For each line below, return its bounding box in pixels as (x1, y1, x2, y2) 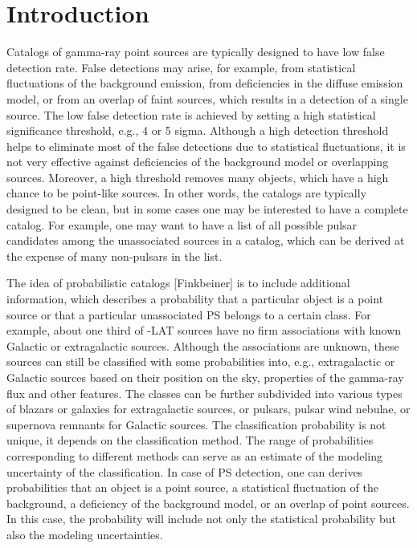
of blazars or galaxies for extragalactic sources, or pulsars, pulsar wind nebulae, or (6, 400, 411, 417)
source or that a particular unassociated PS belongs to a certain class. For (6, 306, 371, 323)
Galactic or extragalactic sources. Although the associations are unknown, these (6, 337, 399, 354)
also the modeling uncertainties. (6, 526, 163, 542)
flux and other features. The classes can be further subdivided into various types (6, 384, 403, 401)
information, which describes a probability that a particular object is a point (6, 290, 384, 307)
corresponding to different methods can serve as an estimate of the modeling (6, 447, 382, 464)
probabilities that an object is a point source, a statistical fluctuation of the (6, 479, 378, 496)
